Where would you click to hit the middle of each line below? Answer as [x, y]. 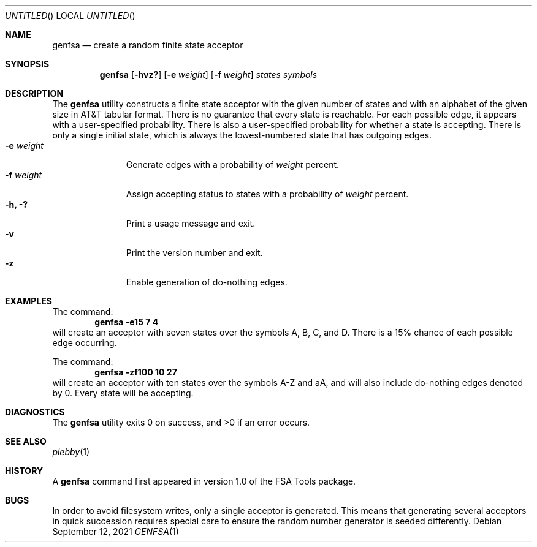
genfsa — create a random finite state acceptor [148, 45]
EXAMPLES [29, 301]
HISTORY [24, 471]
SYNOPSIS [27, 64]
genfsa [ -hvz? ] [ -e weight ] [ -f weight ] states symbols [208, 74]
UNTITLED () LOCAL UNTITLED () [70, 16]
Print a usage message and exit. [191, 223]
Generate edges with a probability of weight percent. [233, 164]
